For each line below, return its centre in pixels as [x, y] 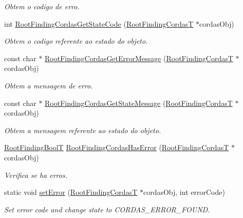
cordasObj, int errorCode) [184, 192]
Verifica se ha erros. [36, 175]
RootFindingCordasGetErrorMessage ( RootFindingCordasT [139, 58]
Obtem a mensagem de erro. [49, 85]
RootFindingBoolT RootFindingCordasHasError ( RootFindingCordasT [117, 147]
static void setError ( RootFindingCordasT [71, 192]
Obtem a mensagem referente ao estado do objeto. [83, 130]
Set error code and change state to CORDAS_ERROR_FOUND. [107, 209]
